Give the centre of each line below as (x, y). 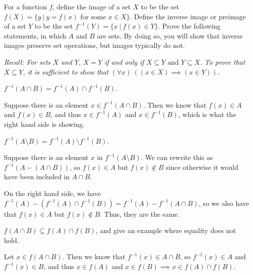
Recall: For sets (27, 61)
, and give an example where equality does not (166, 230)
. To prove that (222, 61)
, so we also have (224, 203)
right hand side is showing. (44, 124)
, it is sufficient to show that (66, 71)
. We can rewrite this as (177, 157)
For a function (25, 6)
